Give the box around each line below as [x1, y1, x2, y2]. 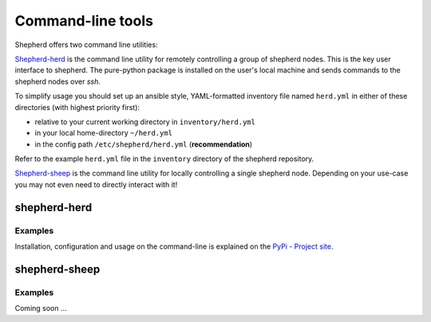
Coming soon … [14, 304, 67, 313]
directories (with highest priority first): [14, 102, 140, 112]
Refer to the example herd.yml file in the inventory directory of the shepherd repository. [14, 154, 314, 163]
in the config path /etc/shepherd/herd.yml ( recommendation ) [34, 139, 253, 149]
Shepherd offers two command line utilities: [14, 40, 159, 49]
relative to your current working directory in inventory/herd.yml [34, 116, 255, 127]
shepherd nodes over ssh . [14, 77, 101, 86]
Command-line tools [14, 12, 153, 29]
